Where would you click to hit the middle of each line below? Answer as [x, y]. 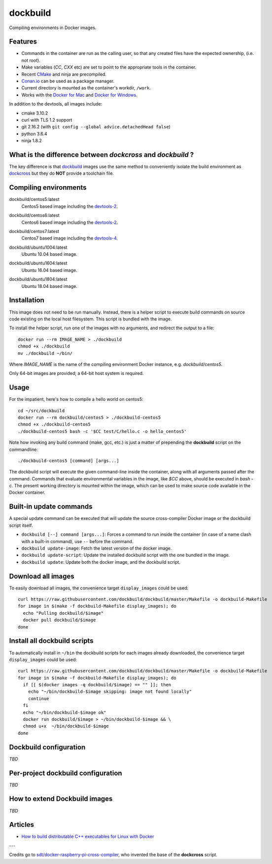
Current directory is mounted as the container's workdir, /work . [86, 88]
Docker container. [27, 492]
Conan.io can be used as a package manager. [68, 81]
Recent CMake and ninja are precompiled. [64, 74]
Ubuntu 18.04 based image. [49, 286]
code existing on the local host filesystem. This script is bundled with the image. [90, 319]
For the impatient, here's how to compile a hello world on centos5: [76, 399]
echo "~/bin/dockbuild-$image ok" [65, 712]
